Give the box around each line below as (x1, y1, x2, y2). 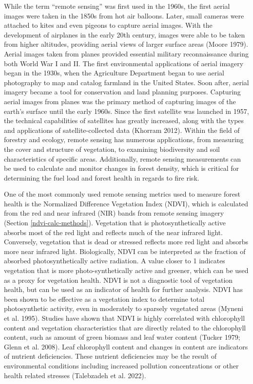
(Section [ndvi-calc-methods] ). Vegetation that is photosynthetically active (4, 218, 226, 228)
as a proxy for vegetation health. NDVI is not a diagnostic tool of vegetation (4, 274, 233, 285)
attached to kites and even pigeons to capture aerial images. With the (4, 20, 213, 30)
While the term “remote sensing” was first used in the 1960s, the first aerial (4, 1, 230, 11)
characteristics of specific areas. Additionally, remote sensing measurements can (4, 153, 241, 164)
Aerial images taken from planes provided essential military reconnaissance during (4, 48, 249, 58)
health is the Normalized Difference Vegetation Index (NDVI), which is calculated (4, 198, 249, 208)
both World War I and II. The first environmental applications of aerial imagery (4, 58, 244, 68)
